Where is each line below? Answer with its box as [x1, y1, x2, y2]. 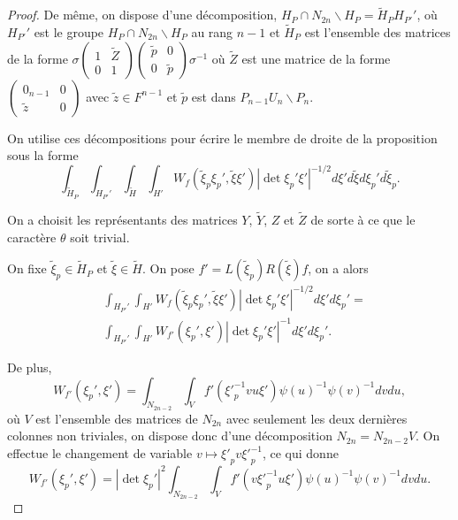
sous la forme [7, 146, 79, 164]
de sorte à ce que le [310, 210, 416, 228]
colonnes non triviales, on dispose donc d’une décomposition [7, 426, 332, 445]
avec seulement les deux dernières [225, 409, 408, 427]
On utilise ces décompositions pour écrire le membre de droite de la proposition [7, 128, 438, 147]
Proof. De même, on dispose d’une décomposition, [7, 5, 278, 24]
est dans [191, 87, 236, 105]
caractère [7, 227, 57, 246]
